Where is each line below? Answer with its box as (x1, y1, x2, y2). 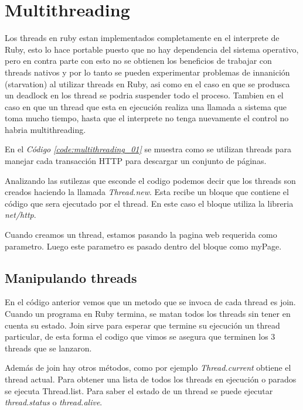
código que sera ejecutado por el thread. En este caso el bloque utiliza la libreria (5, 197, 294, 209)
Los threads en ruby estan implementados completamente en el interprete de (5, 32, 280, 44)
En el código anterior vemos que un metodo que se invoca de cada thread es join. (5, 296, 296, 308)
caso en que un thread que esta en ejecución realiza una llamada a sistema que (5, 100, 287, 112)
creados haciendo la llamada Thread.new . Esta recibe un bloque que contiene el (5, 186, 289, 198)
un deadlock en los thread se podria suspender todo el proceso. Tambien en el (5, 89, 284, 101)
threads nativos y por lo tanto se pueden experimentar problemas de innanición (5, 66, 290, 78)
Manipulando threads (5, 268, 137, 286)
